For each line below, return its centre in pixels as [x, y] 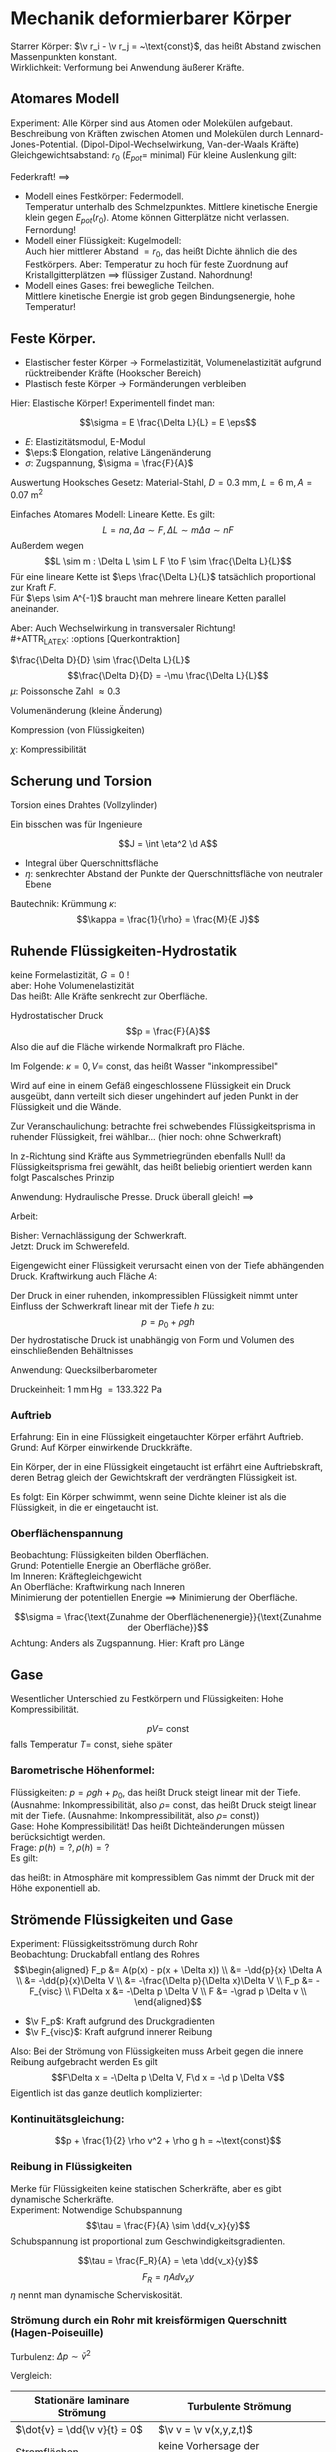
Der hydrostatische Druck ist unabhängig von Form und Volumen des [152, 1339]
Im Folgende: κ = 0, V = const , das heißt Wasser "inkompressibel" [144, 1066]
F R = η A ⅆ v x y [168, 2277]
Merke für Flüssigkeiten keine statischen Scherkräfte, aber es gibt [146, 2188]
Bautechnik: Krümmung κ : [63, 904]
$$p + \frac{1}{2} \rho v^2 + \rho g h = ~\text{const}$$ [168, 2141]
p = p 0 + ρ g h [168, 1323]
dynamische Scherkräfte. [62, 2199]
